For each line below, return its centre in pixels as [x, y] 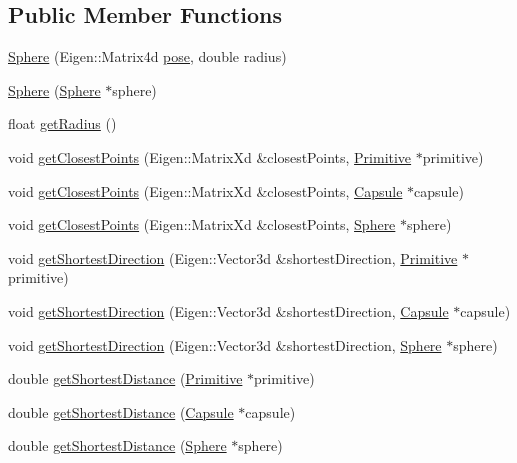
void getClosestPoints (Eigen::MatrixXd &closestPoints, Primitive [210, 156]
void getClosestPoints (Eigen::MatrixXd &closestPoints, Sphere [202, 224]
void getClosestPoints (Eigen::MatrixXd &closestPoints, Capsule [205, 190]
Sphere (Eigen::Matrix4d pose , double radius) [147, 56]
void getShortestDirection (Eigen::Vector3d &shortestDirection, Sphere [225, 344]
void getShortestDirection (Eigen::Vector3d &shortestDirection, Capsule [228, 310]
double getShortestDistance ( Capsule [121, 411]
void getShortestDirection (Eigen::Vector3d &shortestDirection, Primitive [233, 257]
